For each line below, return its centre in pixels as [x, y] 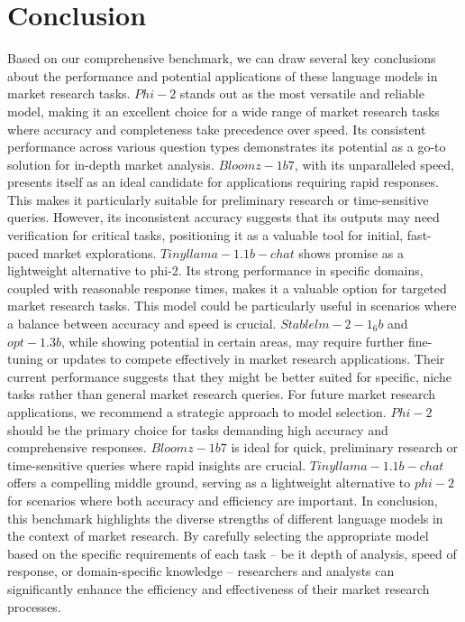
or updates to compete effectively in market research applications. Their [246, 359]
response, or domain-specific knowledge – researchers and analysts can [201, 571]
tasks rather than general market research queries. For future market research [222, 394]
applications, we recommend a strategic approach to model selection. [197, 412]
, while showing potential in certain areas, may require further [232, 341]
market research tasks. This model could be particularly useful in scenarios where [232, 306]
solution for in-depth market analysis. [111, 164]
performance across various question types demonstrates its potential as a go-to [227, 147]
